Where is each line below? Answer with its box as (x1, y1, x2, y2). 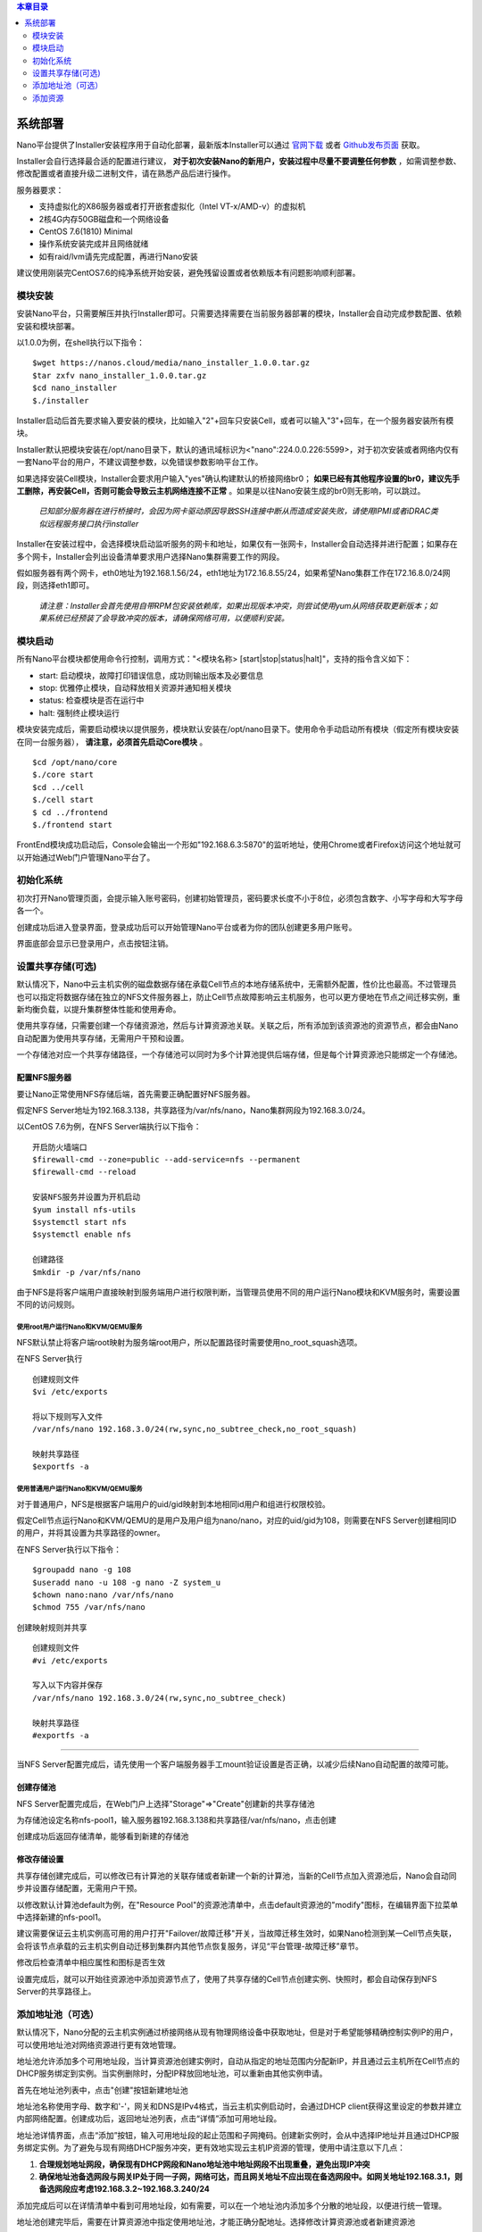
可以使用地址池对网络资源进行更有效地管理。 (16, 2039, 181, 2050)
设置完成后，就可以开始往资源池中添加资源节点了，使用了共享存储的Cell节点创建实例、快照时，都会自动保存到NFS (16, 1973, 437, 1984)
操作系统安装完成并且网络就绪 (38, 238, 149, 249)
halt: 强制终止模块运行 (38, 707, 120, 718)
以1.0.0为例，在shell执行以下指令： (16, 337, 145, 348)
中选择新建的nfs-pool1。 (16, 1911, 106, 1923)
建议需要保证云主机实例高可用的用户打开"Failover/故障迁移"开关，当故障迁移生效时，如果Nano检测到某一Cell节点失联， (16, 1928, 457, 1939)
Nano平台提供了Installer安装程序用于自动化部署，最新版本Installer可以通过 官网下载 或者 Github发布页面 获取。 (16, 139, 425, 150)
